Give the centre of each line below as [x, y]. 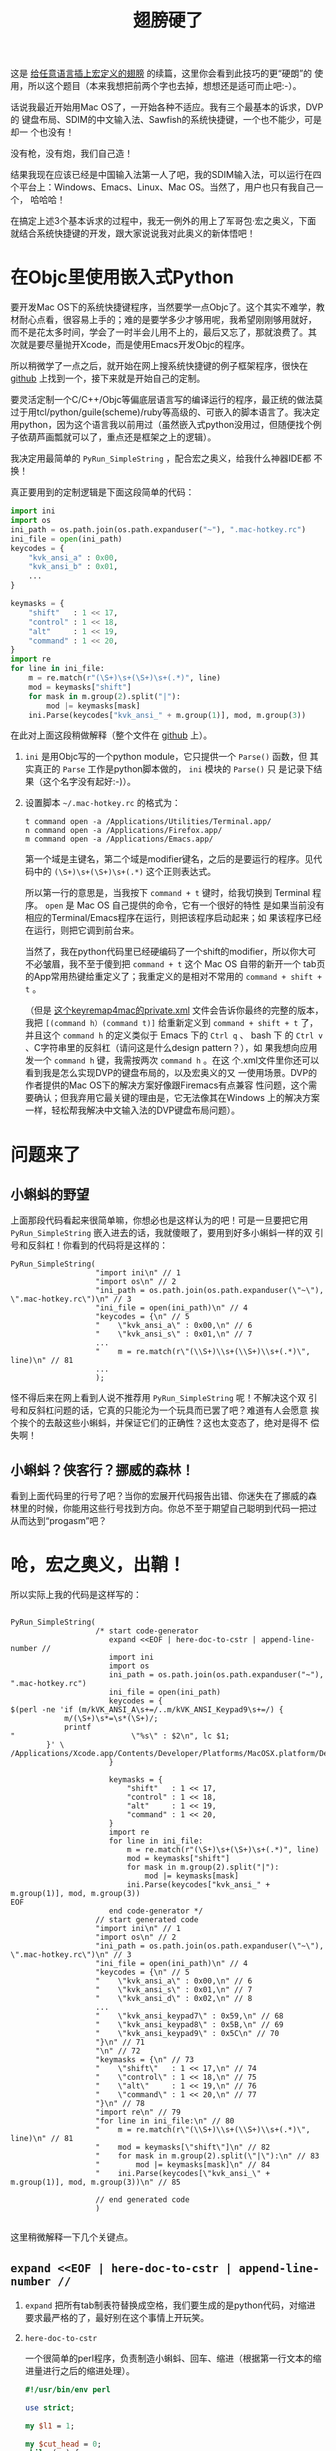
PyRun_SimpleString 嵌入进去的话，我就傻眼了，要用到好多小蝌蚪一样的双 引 [167, 1233]
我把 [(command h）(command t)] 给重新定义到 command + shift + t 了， [171, 1023]
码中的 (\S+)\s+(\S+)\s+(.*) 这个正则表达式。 [120, 872]
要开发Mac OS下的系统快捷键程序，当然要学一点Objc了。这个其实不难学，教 [167, 307]
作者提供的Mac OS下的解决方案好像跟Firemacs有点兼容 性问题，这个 [166, 1085]
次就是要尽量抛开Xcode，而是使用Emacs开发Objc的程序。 [130, 345]
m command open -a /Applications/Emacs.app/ [119, 839]
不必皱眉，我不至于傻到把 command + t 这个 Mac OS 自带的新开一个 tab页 [175, 964]
